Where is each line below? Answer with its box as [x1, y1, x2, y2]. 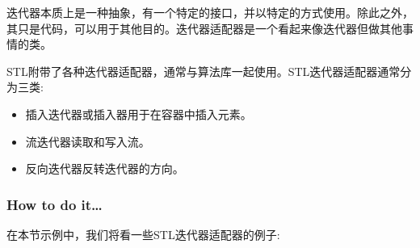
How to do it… [6, 194, 103, 214]
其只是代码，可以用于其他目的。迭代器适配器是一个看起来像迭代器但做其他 [6, 19, 402, 36]
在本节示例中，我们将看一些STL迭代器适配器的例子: [6, 225, 280, 242]
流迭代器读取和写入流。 [25, 132, 150, 149]
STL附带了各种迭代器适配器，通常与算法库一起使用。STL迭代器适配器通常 [6, 62, 401, 79]
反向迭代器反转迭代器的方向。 [25, 160, 184, 177]
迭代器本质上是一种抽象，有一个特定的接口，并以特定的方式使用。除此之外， [6, 4, 414, 20]
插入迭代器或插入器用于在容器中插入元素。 [25, 105, 252, 122]
